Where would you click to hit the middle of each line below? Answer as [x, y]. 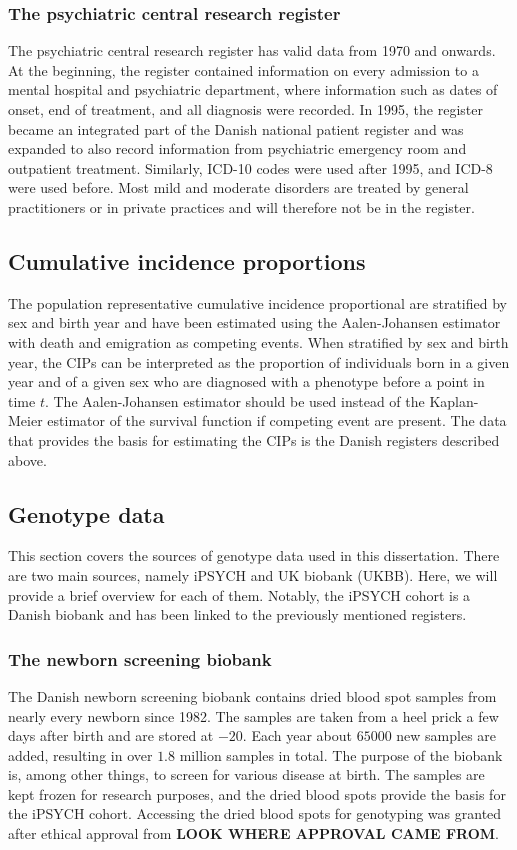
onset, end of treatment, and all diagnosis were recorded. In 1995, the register [245, 109]
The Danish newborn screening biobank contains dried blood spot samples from [252, 695]
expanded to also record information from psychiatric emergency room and [237, 148]
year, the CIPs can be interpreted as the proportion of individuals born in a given [259, 361]
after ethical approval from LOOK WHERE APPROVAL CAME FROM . [253, 833]
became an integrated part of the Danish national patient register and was [236, 128]
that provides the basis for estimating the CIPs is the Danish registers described [254, 439]
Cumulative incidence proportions [187, 260]
